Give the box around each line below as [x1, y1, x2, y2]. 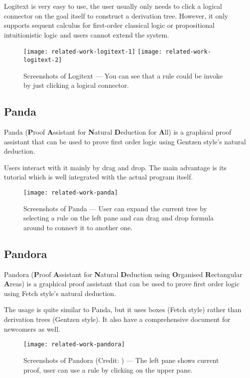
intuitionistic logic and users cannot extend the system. [4, 29, 169, 40]
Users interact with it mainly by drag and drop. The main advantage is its [4, 162, 227, 172]
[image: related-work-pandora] [23, 341, 125, 348]
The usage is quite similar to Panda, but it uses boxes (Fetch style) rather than [4, 304, 242, 315]
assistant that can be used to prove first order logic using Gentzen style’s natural [4, 136, 246, 146]
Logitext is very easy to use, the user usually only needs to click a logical [4, 1, 222, 11]
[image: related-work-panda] [23, 189, 118, 197]
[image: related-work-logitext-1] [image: [23, 48, 162, 56]
